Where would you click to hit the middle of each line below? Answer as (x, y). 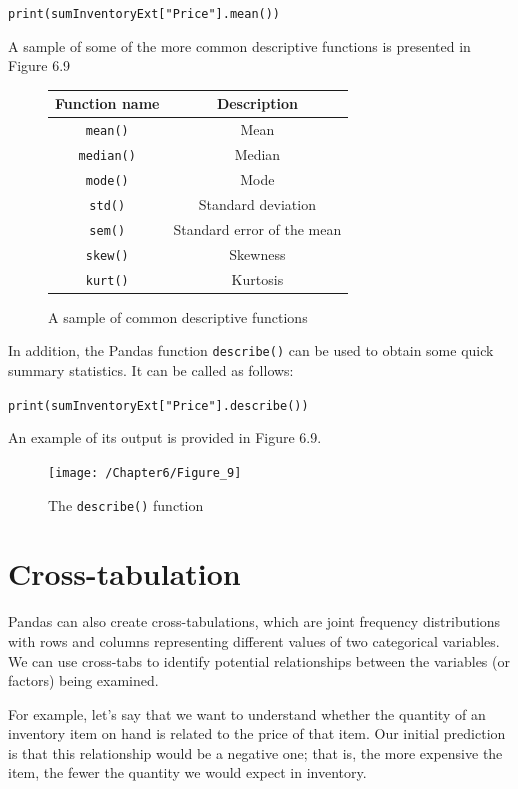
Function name (107, 103)
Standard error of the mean (257, 228)
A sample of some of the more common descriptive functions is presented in (239, 45)
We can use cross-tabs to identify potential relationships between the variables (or (259, 660)
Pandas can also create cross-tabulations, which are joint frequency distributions (254, 621)
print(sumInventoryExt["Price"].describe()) (158, 405)
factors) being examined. (83, 680)
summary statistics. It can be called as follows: (151, 370)
